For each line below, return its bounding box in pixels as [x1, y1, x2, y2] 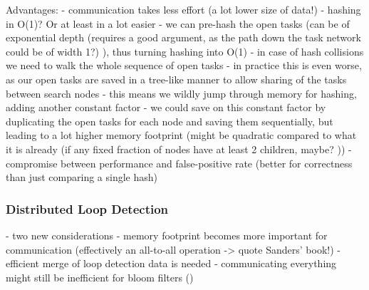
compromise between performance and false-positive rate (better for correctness [6, 155, 353, 170]
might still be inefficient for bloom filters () [6, 269, 194, 284]
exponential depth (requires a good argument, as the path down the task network [6, 30, 361, 45]
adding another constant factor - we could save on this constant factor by [6, 100, 326, 115]
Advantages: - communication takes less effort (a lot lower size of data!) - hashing [6, 2, 361, 16]
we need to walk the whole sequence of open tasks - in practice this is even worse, [6, 58, 362, 73]
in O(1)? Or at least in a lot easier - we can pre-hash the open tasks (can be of [6, 16, 350, 31]
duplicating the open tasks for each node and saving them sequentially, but [6, 113, 333, 128]
